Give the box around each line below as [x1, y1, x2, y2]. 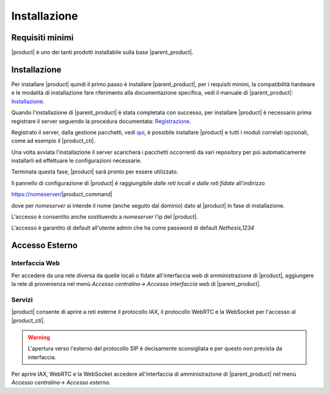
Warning [28, 334, 50, 341]
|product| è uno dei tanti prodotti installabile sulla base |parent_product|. [11, 49, 194, 56]
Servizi [11, 295, 33, 304]
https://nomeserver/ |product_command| [11, 191, 113, 198]
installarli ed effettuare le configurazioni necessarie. [11, 157, 142, 164]
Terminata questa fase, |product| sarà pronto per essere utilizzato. [11, 168, 178, 175]
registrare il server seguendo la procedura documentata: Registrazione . [11, 117, 192, 125]
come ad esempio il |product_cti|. [11, 137, 96, 145]
